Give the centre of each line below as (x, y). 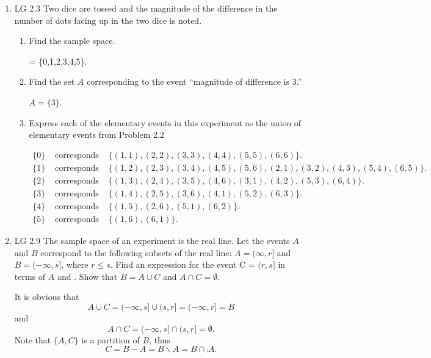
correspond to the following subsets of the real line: (136, 252)
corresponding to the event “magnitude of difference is (188, 81)
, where (75, 264)
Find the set (52, 81)
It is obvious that (47, 297)
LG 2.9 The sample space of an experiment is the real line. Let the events (152, 240)
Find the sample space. (72, 41)
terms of (30, 276)
